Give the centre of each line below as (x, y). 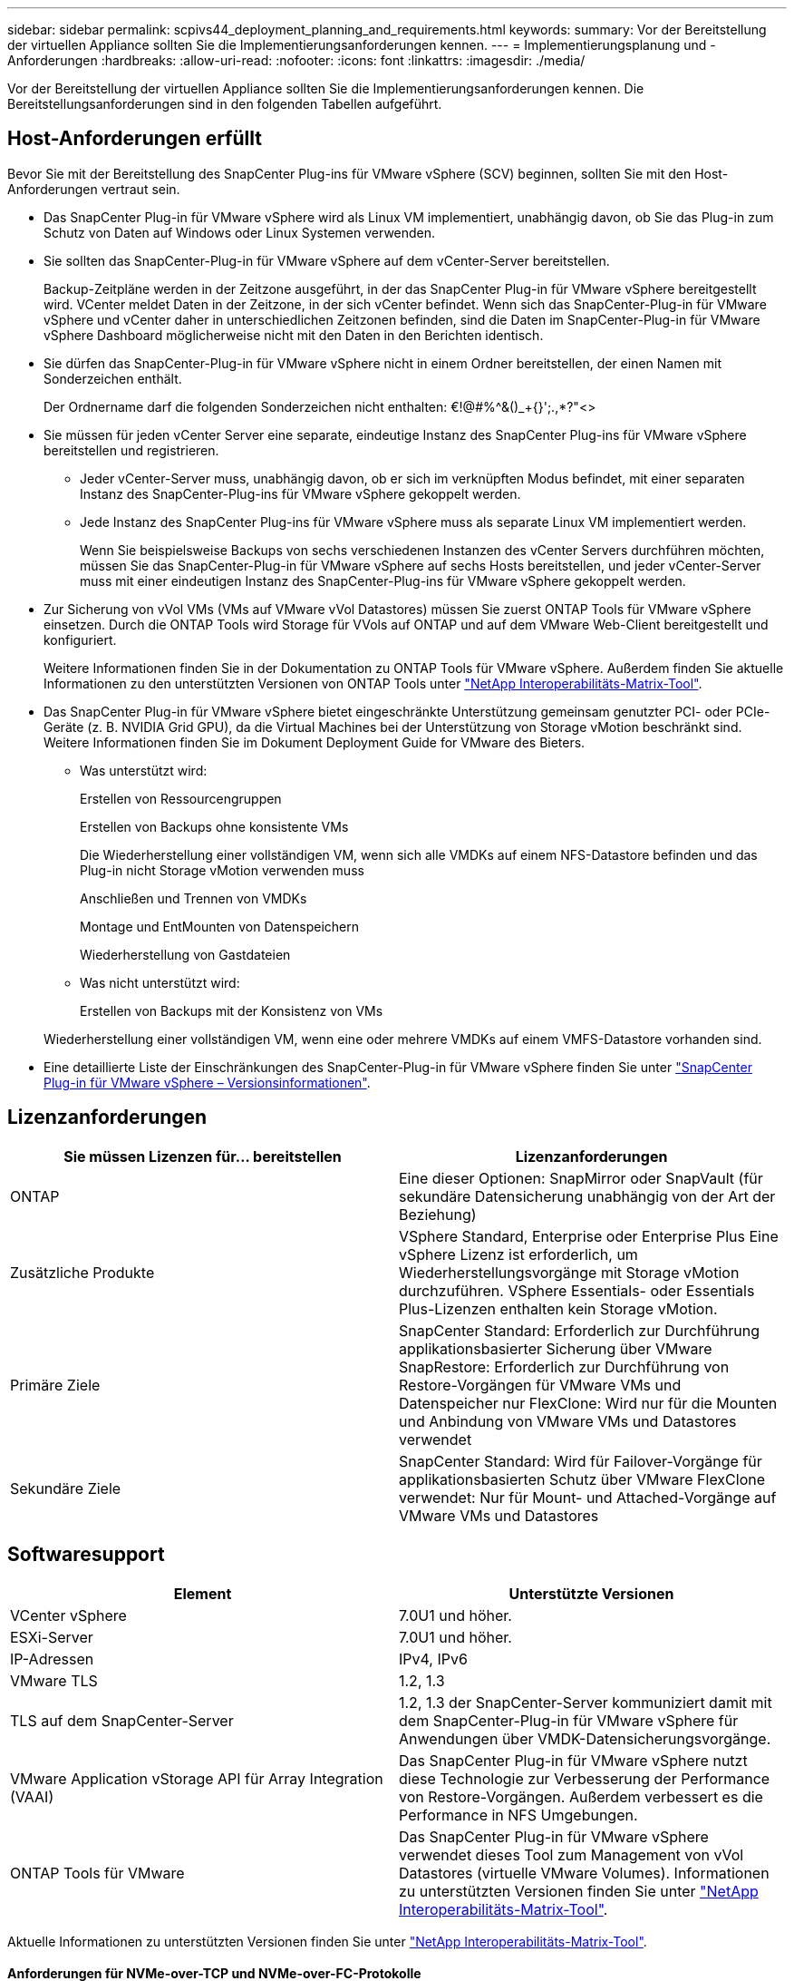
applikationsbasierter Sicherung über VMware (556, 1348)
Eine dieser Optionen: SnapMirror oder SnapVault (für (581, 1178)
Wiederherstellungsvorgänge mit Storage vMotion (569, 1272)
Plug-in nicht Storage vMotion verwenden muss (222, 870)
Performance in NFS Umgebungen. (518, 1815)
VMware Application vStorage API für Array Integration (197, 1778)
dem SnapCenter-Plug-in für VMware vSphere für (569, 1720)
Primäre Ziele (55, 1385)
